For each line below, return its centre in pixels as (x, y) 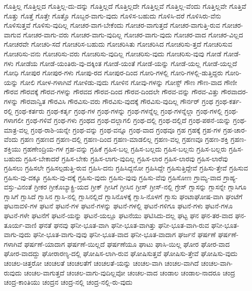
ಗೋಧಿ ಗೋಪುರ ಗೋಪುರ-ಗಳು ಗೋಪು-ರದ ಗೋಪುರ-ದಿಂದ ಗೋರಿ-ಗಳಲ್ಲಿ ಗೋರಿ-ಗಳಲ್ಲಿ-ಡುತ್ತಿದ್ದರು (114, 73)
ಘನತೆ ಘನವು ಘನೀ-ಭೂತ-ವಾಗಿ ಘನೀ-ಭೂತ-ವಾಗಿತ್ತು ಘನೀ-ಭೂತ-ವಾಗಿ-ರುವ (124, 225)
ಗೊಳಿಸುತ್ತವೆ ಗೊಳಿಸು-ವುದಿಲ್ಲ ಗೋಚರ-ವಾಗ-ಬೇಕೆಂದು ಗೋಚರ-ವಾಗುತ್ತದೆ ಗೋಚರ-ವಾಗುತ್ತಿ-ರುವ (112, 25)
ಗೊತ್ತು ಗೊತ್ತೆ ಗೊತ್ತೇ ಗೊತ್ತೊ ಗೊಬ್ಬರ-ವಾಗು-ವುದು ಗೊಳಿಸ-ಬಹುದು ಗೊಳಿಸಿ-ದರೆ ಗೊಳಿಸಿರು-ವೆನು (113, 15)
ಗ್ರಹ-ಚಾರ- (235, 129)
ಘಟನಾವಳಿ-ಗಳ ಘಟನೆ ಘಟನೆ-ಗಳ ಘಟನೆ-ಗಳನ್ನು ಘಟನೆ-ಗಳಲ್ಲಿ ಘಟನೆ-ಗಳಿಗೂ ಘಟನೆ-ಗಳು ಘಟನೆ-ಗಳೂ (118, 206)
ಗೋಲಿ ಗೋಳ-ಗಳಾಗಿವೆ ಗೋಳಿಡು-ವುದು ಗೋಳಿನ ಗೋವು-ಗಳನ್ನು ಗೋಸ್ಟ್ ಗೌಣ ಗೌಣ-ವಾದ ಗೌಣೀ (129, 82)
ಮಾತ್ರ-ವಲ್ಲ (16, 129)
